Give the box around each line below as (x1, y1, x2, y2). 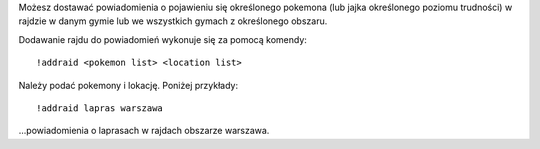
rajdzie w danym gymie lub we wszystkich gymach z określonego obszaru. (18, 15, 328, 27)
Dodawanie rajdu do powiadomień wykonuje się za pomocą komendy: (18, 33, 307, 45)
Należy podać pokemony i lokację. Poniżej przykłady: (18, 79, 239, 91)
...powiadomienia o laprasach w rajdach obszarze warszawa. (18, 125, 270, 137)
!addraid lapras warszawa (36, 102, 164, 114)
